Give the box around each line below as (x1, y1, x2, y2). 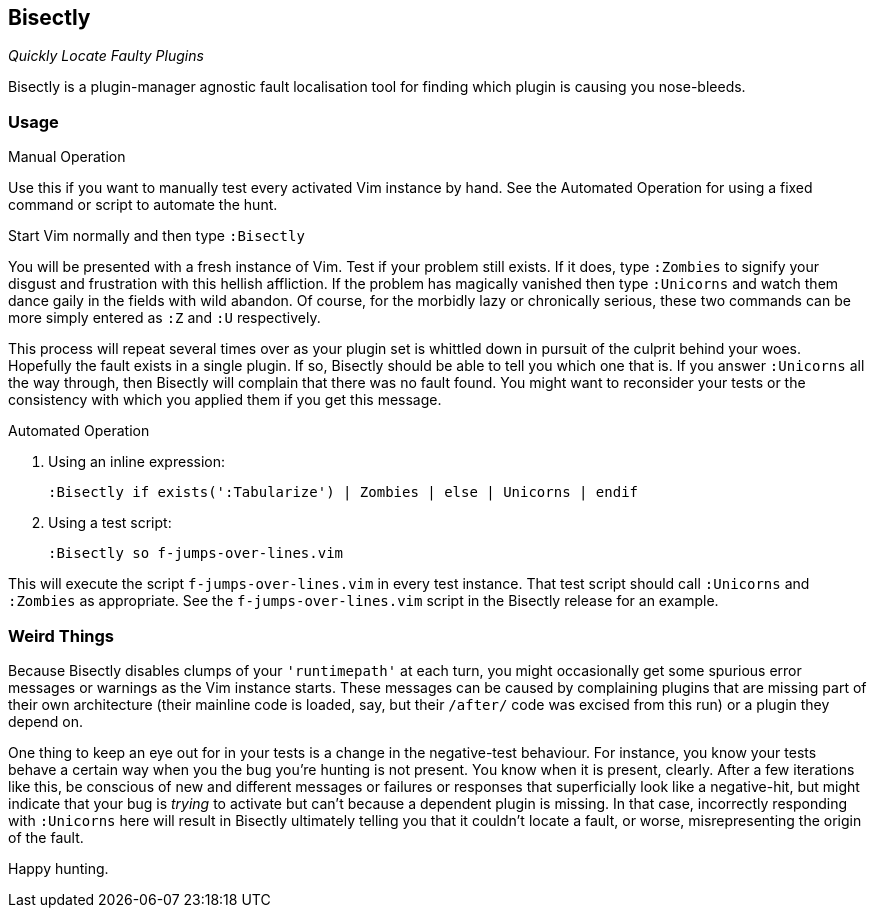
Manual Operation (8, 148, 126, 166)
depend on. (8, 712, 83, 730)
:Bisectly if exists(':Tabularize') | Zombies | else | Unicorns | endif (48, 484, 639, 501)
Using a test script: (48, 514, 172, 532)
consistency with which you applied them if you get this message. (8, 391, 442, 409)
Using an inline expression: (48, 453, 226, 471)
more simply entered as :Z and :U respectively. (8, 309, 321, 327)
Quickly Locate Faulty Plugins (8, 47, 204, 65)
